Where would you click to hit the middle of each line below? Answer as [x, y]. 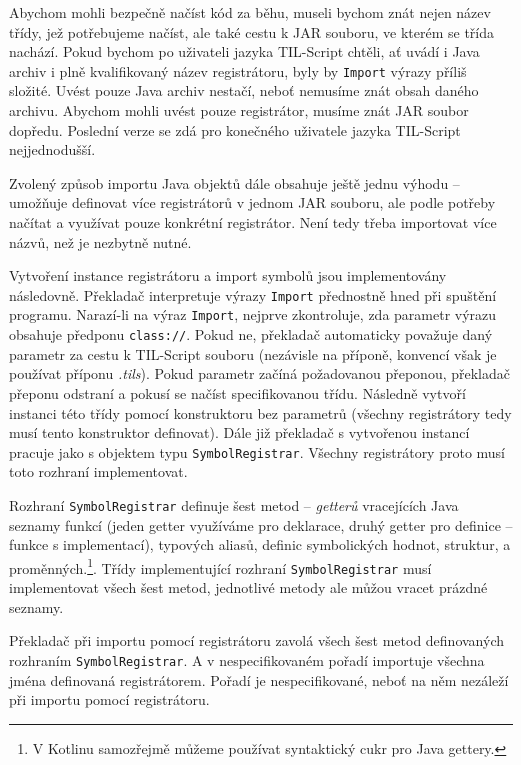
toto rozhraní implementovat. [98, 471]
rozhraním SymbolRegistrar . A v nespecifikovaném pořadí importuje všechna [247, 659]
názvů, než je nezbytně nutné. [100, 241]
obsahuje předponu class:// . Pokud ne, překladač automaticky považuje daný [251, 334]
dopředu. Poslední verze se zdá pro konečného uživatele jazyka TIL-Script [235, 129]
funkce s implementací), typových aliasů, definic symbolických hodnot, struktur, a [260, 544]
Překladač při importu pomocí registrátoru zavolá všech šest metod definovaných [257, 640]
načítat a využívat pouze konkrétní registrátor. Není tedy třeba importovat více [253, 222]
